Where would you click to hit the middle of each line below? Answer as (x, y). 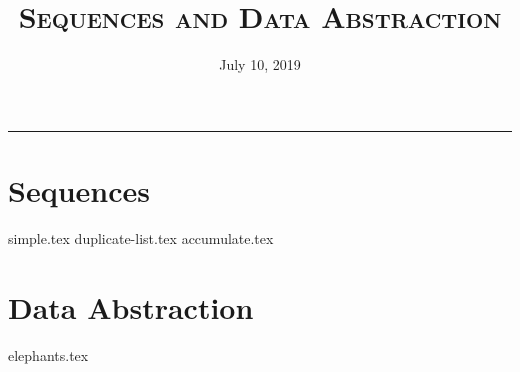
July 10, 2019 (260, 64)
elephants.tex (48, 354)
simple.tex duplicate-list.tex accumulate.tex (141, 237)
